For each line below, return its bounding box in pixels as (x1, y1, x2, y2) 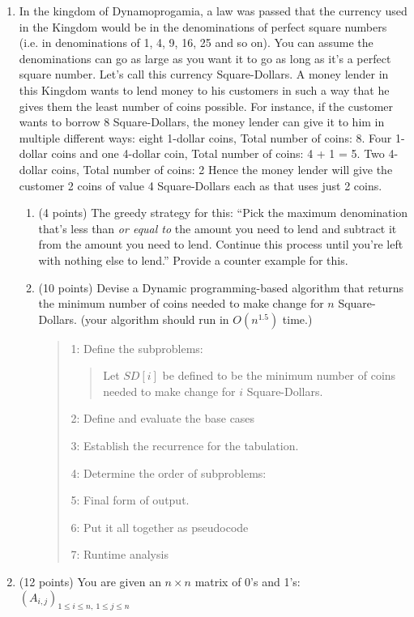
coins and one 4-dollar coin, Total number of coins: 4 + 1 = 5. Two (51, 145, 385, 162)
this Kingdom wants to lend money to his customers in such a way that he (19, 81, 390, 98)
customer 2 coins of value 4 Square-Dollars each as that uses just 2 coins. (19, 177, 382, 194)
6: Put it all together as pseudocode (70, 518, 249, 535)
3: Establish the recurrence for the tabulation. (70, 437, 299, 454)
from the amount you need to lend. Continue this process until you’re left (38, 236, 403, 253)
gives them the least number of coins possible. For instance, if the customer (19, 97, 394, 114)
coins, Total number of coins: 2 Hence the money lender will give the (51, 160, 393, 177)
